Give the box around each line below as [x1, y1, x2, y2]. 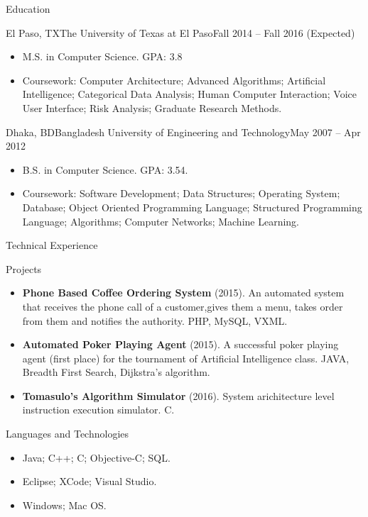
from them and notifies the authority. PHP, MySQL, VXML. [22, 313, 288, 328]
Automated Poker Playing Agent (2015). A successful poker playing [22, 337, 339, 352]
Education [6, 1, 50, 16]
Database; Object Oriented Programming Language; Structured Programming [22, 199, 362, 214]
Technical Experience [6, 238, 98, 252]
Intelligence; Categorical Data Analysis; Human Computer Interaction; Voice [22, 87, 357, 101]
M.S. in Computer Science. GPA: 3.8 [22, 49, 183, 64]
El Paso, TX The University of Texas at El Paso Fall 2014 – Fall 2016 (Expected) [6, 25, 355, 40]
